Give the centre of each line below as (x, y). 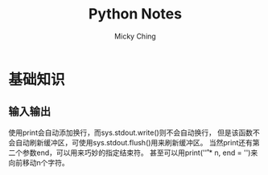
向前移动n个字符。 (39, 162)
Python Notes (135, 14)
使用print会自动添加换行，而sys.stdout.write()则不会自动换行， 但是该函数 (131, 132)
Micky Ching (135, 36)
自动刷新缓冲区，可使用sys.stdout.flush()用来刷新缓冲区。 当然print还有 (134, 142)
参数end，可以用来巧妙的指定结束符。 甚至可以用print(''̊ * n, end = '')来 (140, 153)
